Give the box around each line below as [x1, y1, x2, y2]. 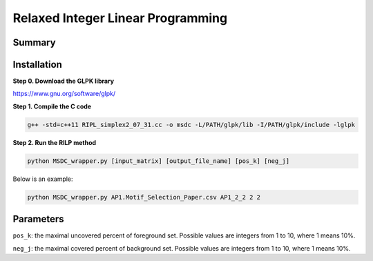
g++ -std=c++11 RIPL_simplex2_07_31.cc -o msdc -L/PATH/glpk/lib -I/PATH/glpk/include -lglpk [27, 121, 356, 128]
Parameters [12, 213, 64, 225]
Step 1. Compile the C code [12, 102, 92, 110]
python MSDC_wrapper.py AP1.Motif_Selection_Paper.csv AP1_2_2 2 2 [27, 193, 261, 201]
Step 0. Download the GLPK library [12, 77, 114, 86]
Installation [12, 59, 62, 70]
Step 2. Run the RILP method [12, 138, 97, 146]
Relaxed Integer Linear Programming [12, 10, 228, 26]
